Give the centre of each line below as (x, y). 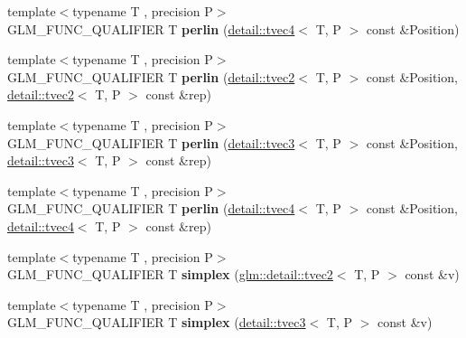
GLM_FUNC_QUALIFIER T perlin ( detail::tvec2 (151, 76)
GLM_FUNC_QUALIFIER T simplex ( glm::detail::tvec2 (170, 274)
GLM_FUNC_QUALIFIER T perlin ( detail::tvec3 (151, 142)
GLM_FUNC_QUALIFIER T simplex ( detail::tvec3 (157, 322)
